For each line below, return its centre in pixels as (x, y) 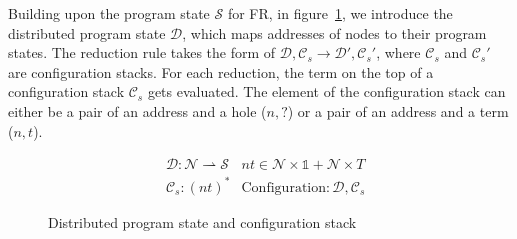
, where (398, 52)
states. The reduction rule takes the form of (142, 52)
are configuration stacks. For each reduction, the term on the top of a (221, 71)
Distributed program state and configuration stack (202, 221)
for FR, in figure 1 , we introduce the (340, 13)
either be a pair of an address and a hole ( (137, 110)
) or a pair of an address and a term (398, 110)
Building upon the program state (109, 13)
